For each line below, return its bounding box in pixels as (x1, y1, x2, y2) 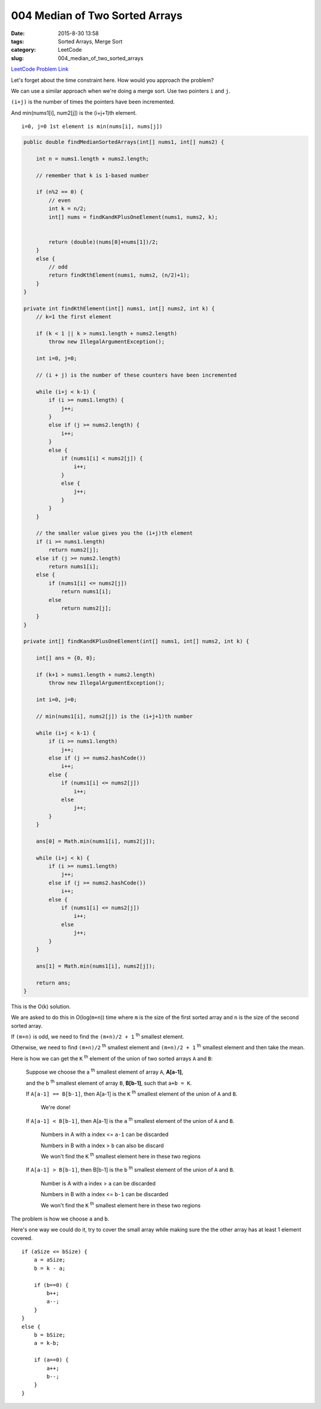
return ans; (36, 979, 71, 986)
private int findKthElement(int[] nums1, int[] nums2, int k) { (23, 305, 215, 312)
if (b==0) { (33, 1282, 69, 1288)
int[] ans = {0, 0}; (36, 655, 96, 661)
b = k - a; (33, 1264, 66, 1272)
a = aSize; (33, 1257, 66, 1263)
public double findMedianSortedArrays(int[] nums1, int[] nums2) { (23, 139, 225, 146)
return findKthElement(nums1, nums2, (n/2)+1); (48, 272, 190, 279)
